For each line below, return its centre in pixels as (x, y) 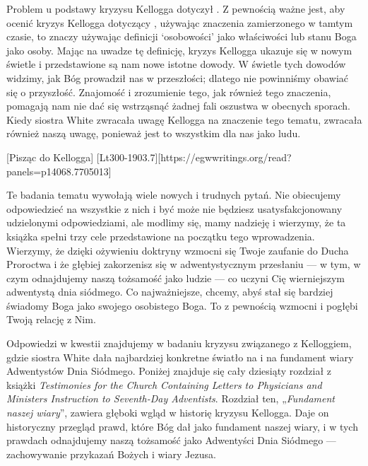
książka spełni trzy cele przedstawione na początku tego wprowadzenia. (161, 236)
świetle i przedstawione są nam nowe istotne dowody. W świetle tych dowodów (176, 64)
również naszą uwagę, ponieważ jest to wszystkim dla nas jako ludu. (154, 133)
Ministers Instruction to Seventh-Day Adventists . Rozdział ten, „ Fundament (171, 398)
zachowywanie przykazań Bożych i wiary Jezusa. (111, 454)
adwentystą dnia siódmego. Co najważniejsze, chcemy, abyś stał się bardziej (170, 292)
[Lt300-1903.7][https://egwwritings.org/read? (194, 157)
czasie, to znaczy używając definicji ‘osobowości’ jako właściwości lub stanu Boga (182, 36)
